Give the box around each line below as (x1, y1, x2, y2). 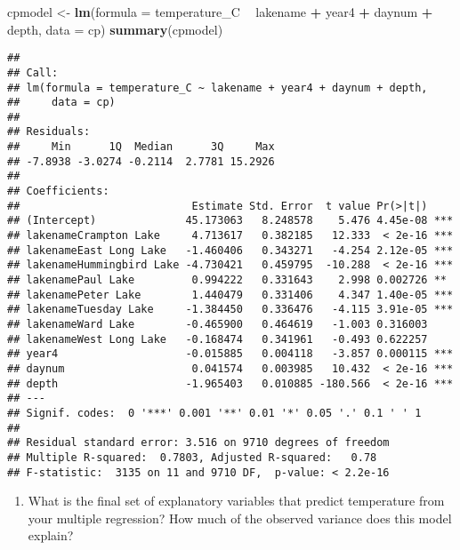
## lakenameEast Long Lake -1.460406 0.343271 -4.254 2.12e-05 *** (7, 243, 454, 257)
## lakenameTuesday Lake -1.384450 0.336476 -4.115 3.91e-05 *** (7, 303, 454, 316)
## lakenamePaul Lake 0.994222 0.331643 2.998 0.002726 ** (7, 274, 447, 287)
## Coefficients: (7, 185, 109, 198)
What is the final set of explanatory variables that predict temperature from (28, 491, 445, 510)
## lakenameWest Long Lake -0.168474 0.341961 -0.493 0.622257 (7, 332, 428, 346)
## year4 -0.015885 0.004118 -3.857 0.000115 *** (7, 347, 454, 361)
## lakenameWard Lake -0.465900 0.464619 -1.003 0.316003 (7, 318, 428, 331)
